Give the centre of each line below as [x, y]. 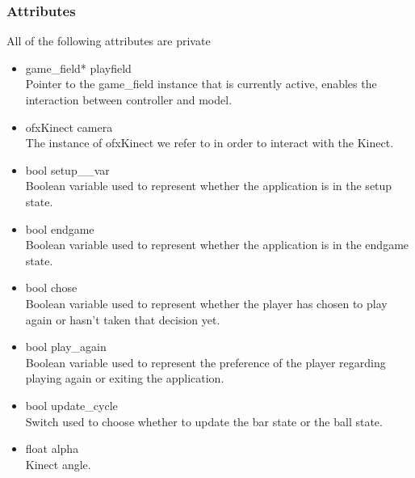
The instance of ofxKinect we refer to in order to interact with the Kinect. [210, 143]
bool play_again [66, 347]
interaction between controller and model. [129, 99]
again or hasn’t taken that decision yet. [123, 319]
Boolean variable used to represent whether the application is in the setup [209, 186]
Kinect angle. [58, 464]
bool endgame [60, 228]
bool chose [51, 288]
